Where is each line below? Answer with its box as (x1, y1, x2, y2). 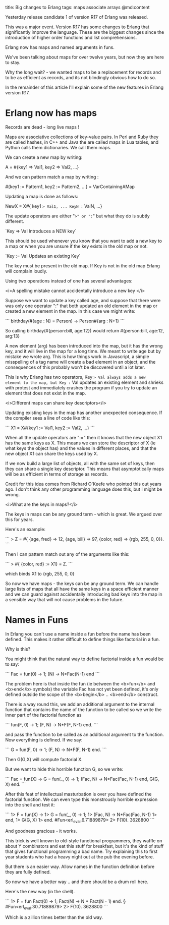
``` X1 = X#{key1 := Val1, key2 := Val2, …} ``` (5, 425, 95, 431)
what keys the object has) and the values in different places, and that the (5, 445, 156, 451)
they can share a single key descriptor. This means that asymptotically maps (5, 466, 164, 472)
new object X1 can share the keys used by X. (5, 450, 98, 456)
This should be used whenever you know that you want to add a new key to (5, 238, 162, 244)
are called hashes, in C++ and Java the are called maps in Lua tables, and (5, 139, 159, 145)
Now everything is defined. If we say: (5, 736, 83, 743)
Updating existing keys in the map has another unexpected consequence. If (5, 410, 162, 416)
